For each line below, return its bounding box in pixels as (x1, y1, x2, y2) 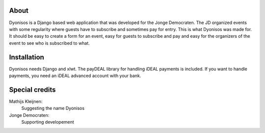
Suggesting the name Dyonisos (21, 106, 85, 111)
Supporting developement (21, 119, 75, 125)
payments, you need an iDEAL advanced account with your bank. (9, 73, 141, 79)
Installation (9, 53, 44, 61)
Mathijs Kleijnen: (9, 98, 43, 104)
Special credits (9, 85, 56, 94)
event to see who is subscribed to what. (9, 40, 90, 46)
